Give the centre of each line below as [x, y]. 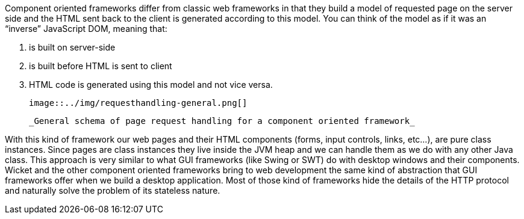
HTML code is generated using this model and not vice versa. [151, 85]
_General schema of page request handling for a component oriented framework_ [222, 121]
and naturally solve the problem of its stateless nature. [113, 190]
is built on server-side [72, 47]
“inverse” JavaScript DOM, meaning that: [86, 29]
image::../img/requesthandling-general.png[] [138, 103]
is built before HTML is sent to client [101, 66]
